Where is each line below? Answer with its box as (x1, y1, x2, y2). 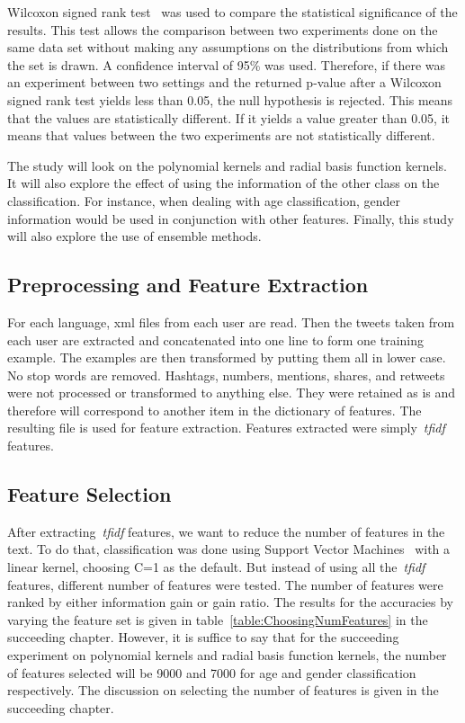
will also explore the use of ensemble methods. (7, 227, 262, 245)
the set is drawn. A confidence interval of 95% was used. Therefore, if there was (7, 55, 446, 74)
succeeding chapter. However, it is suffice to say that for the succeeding (7, 628, 399, 647)
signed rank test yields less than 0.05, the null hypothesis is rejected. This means (7, 90, 453, 109)
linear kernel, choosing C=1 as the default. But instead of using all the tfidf (7, 558, 425, 576)
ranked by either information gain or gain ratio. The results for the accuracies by (7, 593, 454, 611)
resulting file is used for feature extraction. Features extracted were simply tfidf (7, 418, 445, 437)
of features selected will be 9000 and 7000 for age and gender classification (7, 663, 416, 682)
